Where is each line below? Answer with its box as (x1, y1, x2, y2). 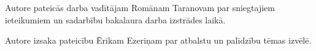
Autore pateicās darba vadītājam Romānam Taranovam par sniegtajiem (5, 1, 275, 14)
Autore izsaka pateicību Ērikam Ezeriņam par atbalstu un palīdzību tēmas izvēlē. (5, 34, 312, 47)
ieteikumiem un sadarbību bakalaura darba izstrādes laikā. (5, 13, 226, 26)
